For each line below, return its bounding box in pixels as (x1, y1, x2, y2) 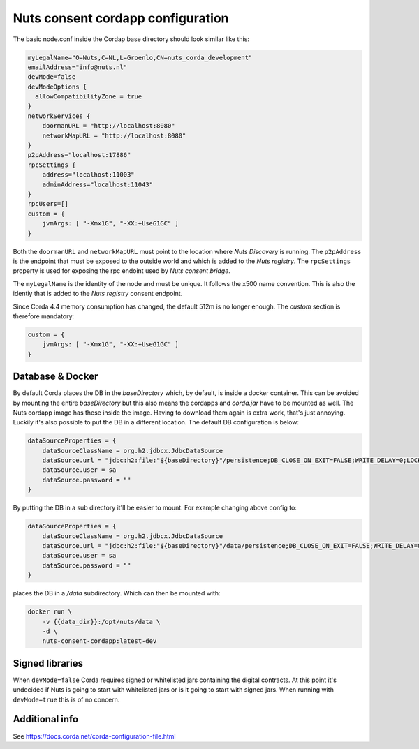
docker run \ (27, 608, 73, 616)
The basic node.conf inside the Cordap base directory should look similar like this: (13, 35, 249, 43)
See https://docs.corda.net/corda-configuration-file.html (13, 732, 176, 740)
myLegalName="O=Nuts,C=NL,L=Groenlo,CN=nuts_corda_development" (27, 53, 253, 61)
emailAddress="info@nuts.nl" (27, 63, 128, 71)
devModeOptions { (27, 82, 87, 91)
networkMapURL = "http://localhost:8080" (42, 131, 186, 140)
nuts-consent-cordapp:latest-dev (42, 637, 157, 645)
